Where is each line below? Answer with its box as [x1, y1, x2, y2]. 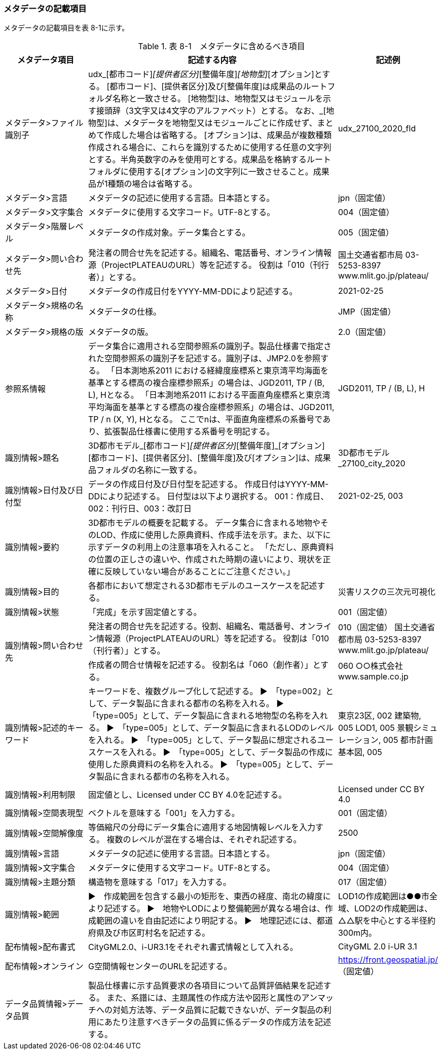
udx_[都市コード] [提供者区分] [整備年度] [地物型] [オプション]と [88, 69, 322, 80]
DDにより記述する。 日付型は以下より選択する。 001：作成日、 [88, 491, 329, 502]
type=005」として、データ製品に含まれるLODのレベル [126, 723, 334, 733]
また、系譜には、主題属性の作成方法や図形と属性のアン [106, 993, 317, 1003]
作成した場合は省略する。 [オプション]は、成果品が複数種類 [104, 130, 332, 141]
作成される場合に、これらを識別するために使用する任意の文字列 [88, 142, 331, 153]
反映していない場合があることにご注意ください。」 [104, 566, 295, 577]
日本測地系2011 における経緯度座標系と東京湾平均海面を [115, 365, 328, 376]
